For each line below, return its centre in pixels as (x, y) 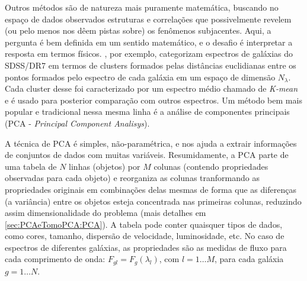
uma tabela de (31, 166)
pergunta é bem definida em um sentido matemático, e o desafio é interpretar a (149, 42)
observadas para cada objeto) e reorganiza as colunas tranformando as (132, 178)
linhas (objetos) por (105, 166)
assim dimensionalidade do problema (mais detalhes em (105, 213)
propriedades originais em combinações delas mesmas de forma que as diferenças (151, 189)
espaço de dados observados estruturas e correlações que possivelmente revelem (148, 19)
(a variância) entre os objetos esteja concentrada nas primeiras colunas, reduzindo (153, 201)
